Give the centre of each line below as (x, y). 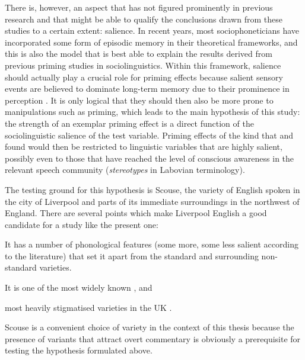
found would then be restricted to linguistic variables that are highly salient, (144, 147)
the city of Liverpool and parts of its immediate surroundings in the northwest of (152, 201)
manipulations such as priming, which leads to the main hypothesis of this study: (152, 112)
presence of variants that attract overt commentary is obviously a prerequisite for (153, 338)
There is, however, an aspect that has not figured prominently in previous (139, 7)
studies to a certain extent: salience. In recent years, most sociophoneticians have (152, 30)
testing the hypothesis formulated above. (79, 350)
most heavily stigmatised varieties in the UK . (88, 307)
